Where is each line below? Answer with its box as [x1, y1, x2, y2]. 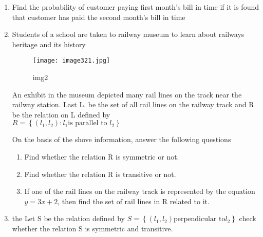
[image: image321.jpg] [32, 57, 110, 65]
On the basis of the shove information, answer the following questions [12, 134, 231, 145]
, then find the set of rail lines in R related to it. [58, 195, 210, 206]
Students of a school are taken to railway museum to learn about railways [12, 29, 245, 39]
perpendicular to [173, 215, 226, 223]
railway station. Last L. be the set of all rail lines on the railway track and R [12, 99, 254, 110]
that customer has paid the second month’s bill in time [12, 11, 185, 22]
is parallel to [68, 120, 107, 127]
